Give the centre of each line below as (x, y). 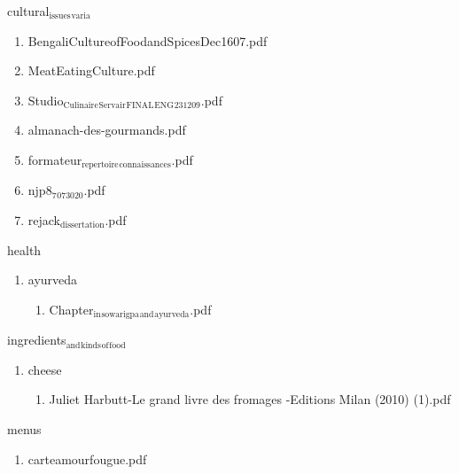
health (24, 249)
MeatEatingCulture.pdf (91, 70)
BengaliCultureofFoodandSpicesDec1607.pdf (148, 40)
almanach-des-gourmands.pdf (107, 130)
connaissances (145, 165)
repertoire (100, 165)
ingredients (37, 340)
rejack (44, 220)
